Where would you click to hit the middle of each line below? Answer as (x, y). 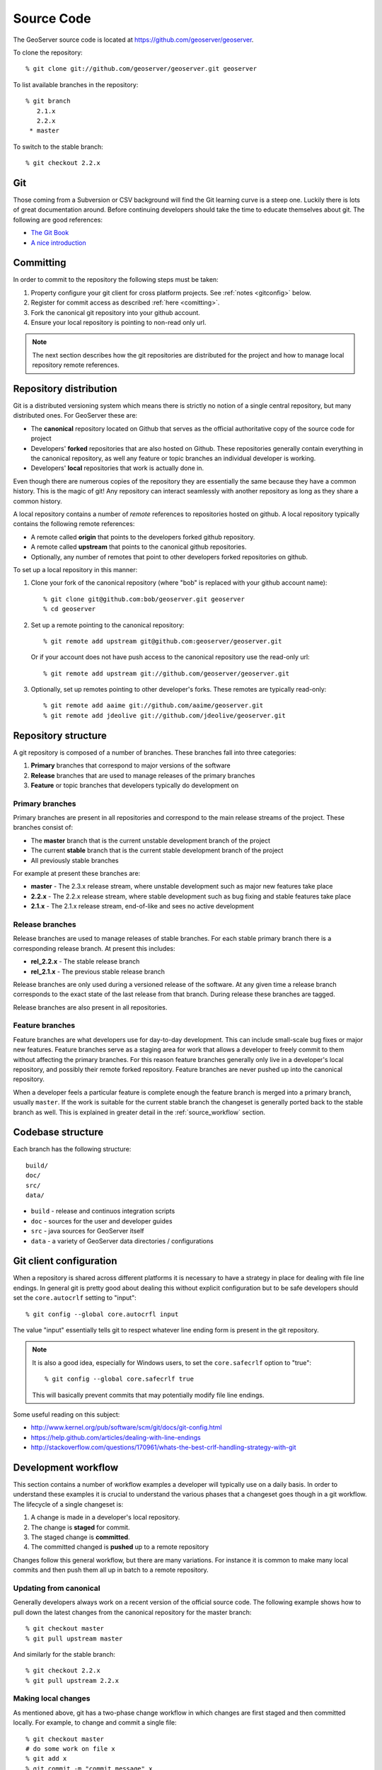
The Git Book (50, 233)
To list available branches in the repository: (76, 84)
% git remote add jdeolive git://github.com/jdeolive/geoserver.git (164, 715)
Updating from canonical (57, 1588)
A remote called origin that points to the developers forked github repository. (143, 537)
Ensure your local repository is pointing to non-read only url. (118, 322)
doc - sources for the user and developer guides (102, 1221)
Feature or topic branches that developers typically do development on (135, 785)
